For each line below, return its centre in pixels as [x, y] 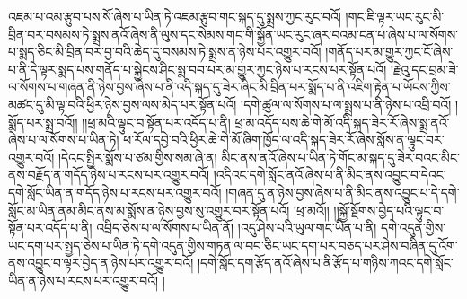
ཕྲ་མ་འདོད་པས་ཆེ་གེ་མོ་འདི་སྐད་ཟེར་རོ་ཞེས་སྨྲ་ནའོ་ [342, 122]
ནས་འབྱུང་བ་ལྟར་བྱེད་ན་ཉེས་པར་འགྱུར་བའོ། [101, 263]
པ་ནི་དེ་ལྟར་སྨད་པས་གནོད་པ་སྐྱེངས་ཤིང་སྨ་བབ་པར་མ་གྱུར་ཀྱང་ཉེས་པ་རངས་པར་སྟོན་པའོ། [198, 69]
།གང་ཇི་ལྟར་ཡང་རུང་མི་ [395, 16]
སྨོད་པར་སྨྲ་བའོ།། [43, 122]
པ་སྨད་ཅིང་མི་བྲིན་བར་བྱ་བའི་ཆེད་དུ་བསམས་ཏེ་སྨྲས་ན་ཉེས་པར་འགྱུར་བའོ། [165, 52]
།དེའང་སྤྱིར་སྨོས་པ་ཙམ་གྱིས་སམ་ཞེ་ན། [137, 157]
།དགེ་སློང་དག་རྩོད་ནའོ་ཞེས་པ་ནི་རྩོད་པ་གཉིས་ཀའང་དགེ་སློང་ [325, 263]
